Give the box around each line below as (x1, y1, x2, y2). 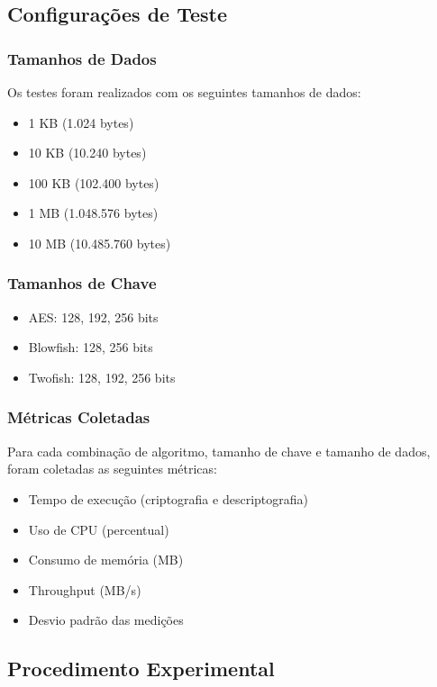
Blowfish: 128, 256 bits (28, 338, 153, 357)
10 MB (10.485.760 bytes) (28, 233, 171, 252)
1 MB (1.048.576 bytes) (28, 203, 159, 222)
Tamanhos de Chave (7, 272, 157, 294)
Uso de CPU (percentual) (28, 520, 169, 538)
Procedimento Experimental (7, 655, 275, 682)
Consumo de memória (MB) (28, 550, 184, 569)
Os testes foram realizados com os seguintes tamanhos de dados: (7, 83, 361, 101)
